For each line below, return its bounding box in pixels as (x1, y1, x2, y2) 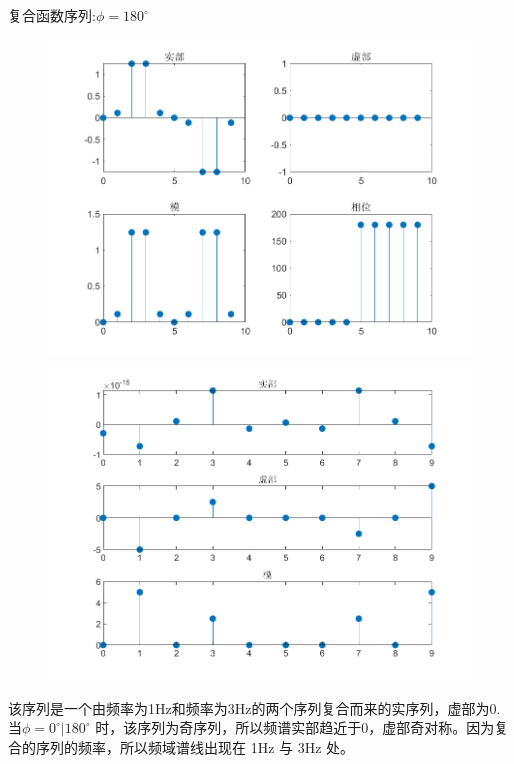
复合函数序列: (8, 5, 96, 25)
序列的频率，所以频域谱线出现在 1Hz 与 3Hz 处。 (35, 736, 355, 757)
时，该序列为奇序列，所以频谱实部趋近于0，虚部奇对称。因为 (95, 717, 495, 738)
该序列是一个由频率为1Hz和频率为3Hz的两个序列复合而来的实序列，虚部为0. (8, 697, 501, 718)
